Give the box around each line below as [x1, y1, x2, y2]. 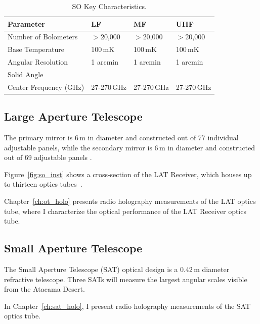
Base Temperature [8, 44, 64, 55]
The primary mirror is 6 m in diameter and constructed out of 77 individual [4, 132, 239, 143]
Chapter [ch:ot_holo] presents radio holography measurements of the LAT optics [4, 196, 256, 206]
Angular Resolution [8, 57, 68, 67]
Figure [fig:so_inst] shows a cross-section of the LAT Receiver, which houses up [4, 169, 252, 179]
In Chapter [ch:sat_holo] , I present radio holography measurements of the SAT [4, 300, 251, 311]
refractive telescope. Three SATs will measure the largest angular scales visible [4, 274, 247, 284]
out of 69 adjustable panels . [4, 152, 92, 163]
